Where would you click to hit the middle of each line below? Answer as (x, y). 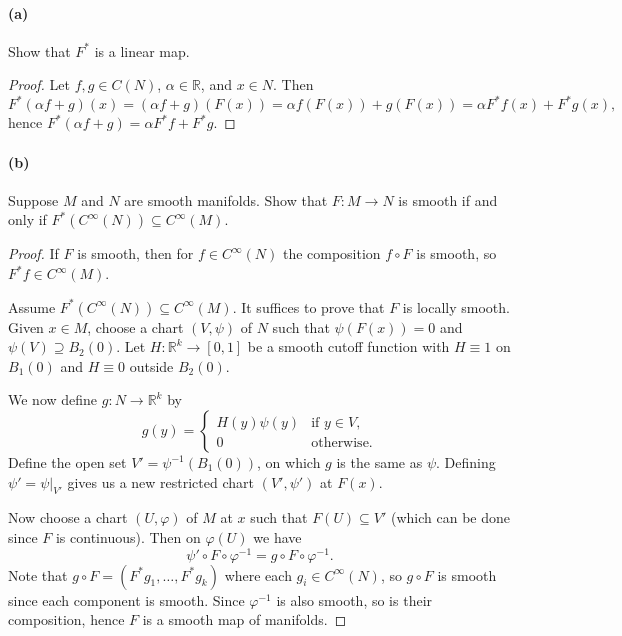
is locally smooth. (456, 306)
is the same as (379, 462)
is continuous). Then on (128, 537)
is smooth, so (456, 253)
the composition (331, 253)
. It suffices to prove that (308, 306)
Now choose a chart (68, 517)
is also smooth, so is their (354, 599)
